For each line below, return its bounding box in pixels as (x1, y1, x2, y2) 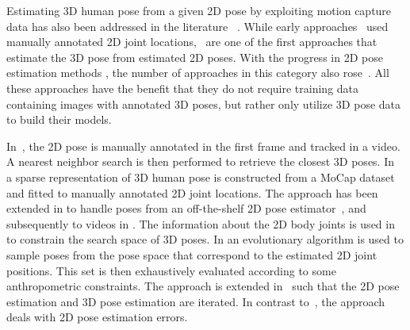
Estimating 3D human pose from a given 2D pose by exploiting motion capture (6, 2, 392, 18)
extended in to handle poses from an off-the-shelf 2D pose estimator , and (6, 200, 366, 217)
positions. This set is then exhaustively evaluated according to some (6, 262, 336, 278)
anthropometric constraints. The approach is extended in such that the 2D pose (6, 278, 400, 294)
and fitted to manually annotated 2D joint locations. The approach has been (6, 184, 378, 201)
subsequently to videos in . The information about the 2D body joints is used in (6, 215, 395, 232)
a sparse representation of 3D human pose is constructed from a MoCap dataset (6, 168, 395, 185)
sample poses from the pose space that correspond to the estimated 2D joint (6, 246, 377, 263)
